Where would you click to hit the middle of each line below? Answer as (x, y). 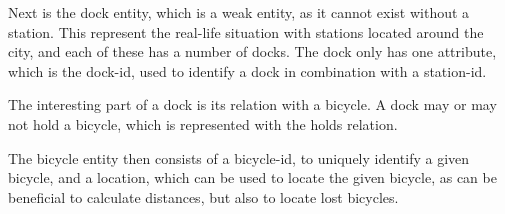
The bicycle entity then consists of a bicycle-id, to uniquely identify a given (239, 157)
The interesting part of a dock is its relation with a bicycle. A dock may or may (252, 104)
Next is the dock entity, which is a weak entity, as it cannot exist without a (239, 12)
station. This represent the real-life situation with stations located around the (246, 31)
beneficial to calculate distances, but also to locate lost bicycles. (203, 196)
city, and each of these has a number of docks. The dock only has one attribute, (252, 51)
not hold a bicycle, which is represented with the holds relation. (203, 123)
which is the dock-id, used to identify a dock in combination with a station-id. (247, 70)
